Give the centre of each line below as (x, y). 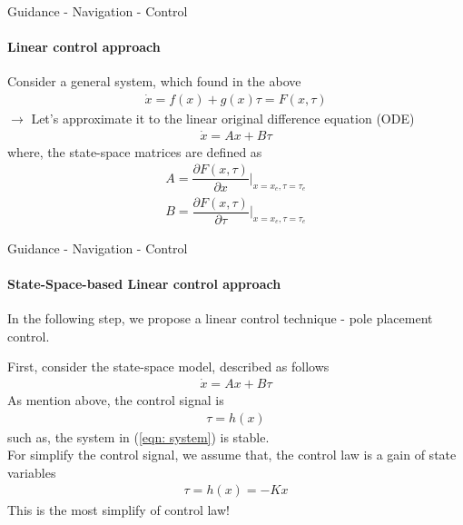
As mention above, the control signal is (116, 400)
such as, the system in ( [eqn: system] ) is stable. (138, 436)
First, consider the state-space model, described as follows (168, 367)
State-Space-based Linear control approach (144, 283)
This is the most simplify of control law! (118, 509)
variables (32, 472)
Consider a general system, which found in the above (154, 81)
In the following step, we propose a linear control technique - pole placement (220, 318)
